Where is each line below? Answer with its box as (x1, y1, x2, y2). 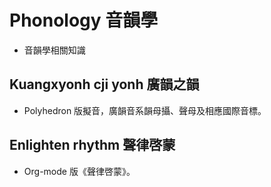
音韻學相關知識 (23, 44, 86, 56)
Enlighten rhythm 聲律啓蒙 (9, 137, 176, 154)
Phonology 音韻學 (9, 9, 159, 32)
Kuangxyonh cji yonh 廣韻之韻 (9, 76, 200, 93)
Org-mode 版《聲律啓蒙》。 (23, 165, 136, 177)
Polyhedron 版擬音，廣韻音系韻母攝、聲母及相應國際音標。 (23, 104, 267, 116)
